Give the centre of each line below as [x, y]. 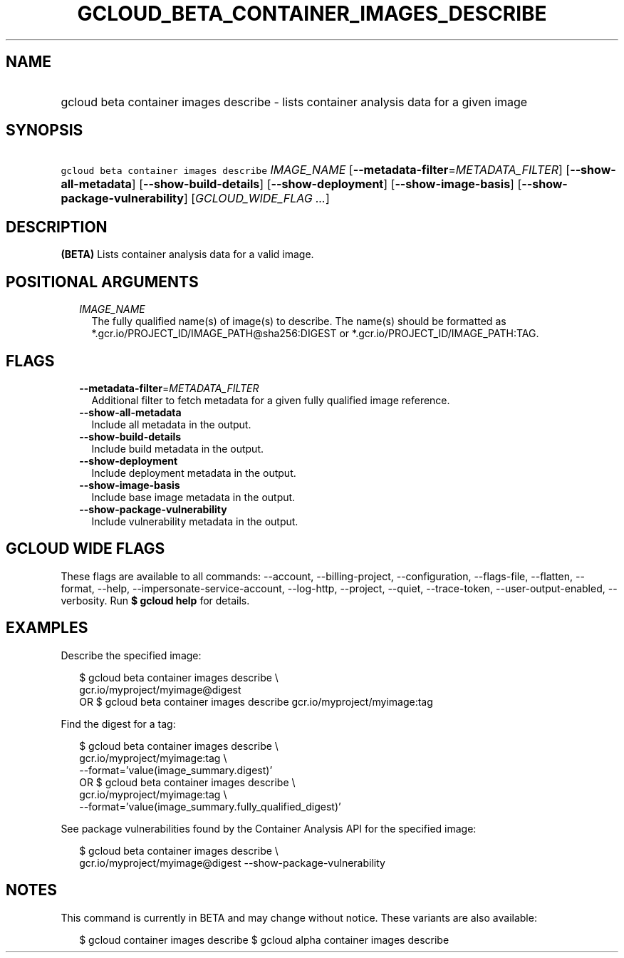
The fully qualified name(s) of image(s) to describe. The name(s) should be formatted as [299, 321]
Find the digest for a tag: [118, 723]
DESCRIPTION [57, 227]
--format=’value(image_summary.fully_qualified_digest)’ [210, 806]
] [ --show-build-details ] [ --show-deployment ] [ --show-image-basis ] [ [327, 184]
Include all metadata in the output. [171, 424]
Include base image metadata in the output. [193, 497]
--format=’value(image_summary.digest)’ [176, 770]
